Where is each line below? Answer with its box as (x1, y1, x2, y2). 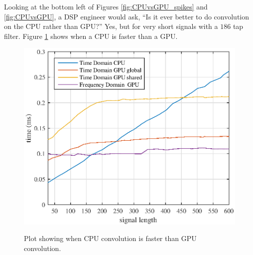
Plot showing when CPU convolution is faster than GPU (24, 233, 197, 244)
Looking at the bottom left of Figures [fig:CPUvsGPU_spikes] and (4, 1, 208, 11)
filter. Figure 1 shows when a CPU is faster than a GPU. (4, 30, 178, 41)
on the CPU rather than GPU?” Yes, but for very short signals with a (4, 21, 218, 31)
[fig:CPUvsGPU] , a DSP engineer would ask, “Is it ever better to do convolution (4, 11, 250, 21)
